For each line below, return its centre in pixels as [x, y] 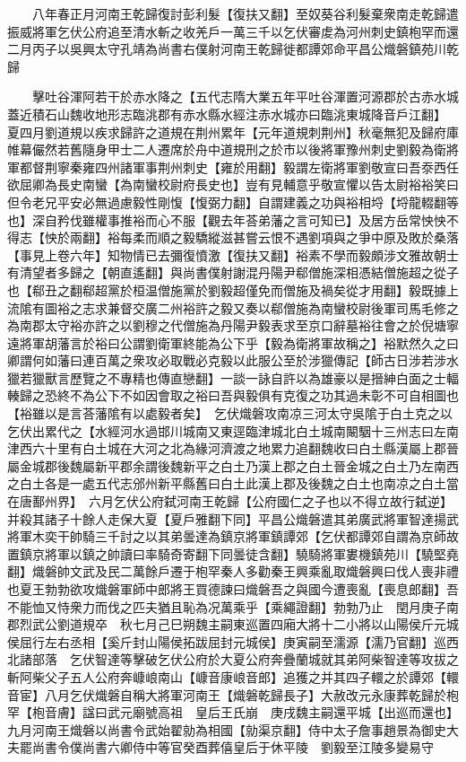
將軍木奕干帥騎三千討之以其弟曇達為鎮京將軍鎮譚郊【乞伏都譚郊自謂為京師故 [233, 536]
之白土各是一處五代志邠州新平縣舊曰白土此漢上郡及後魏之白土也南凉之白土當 [233, 483]
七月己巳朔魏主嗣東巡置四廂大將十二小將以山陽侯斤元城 [295, 624]
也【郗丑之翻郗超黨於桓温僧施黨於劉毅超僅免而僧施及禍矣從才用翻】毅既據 [227, 289]
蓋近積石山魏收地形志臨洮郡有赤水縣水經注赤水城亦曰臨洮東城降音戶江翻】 [224, 114]
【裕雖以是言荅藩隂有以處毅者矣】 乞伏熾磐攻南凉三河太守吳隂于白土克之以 [230, 413]
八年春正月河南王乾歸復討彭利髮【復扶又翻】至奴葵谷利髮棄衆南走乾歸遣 [245, 13]
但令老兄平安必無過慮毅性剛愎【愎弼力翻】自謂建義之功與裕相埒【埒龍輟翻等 [233, 201]
